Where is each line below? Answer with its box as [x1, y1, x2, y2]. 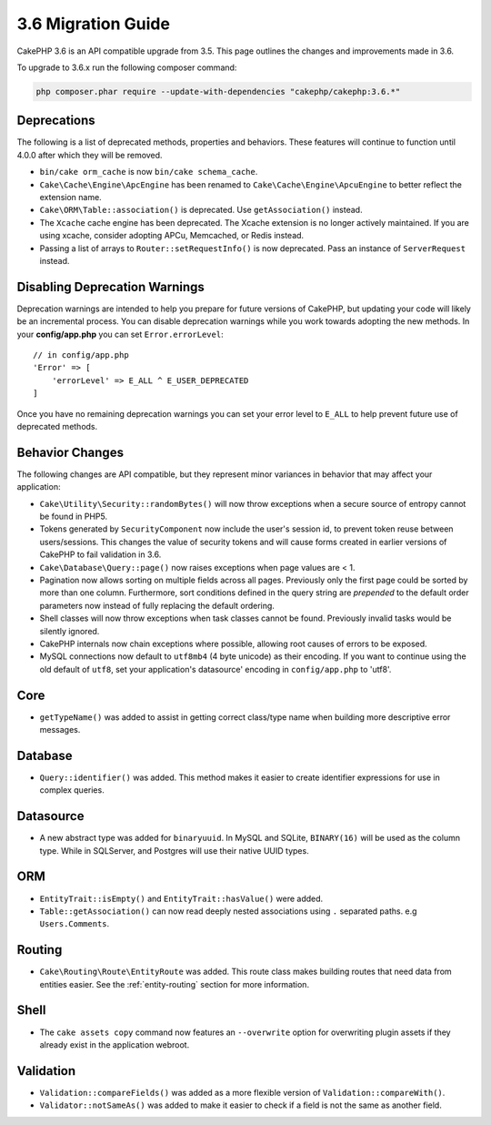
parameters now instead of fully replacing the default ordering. [39, 600, 275, 611]
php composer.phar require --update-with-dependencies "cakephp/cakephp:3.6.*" [35, 86, 401, 96]
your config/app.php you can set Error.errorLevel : [16, 329, 224, 340]
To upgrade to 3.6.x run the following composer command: [16, 62, 237, 73]
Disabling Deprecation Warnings [16, 279, 205, 295]
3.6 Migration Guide [16, 14, 170, 34]
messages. [39, 725, 81, 735]
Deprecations [16, 113, 95, 128]
